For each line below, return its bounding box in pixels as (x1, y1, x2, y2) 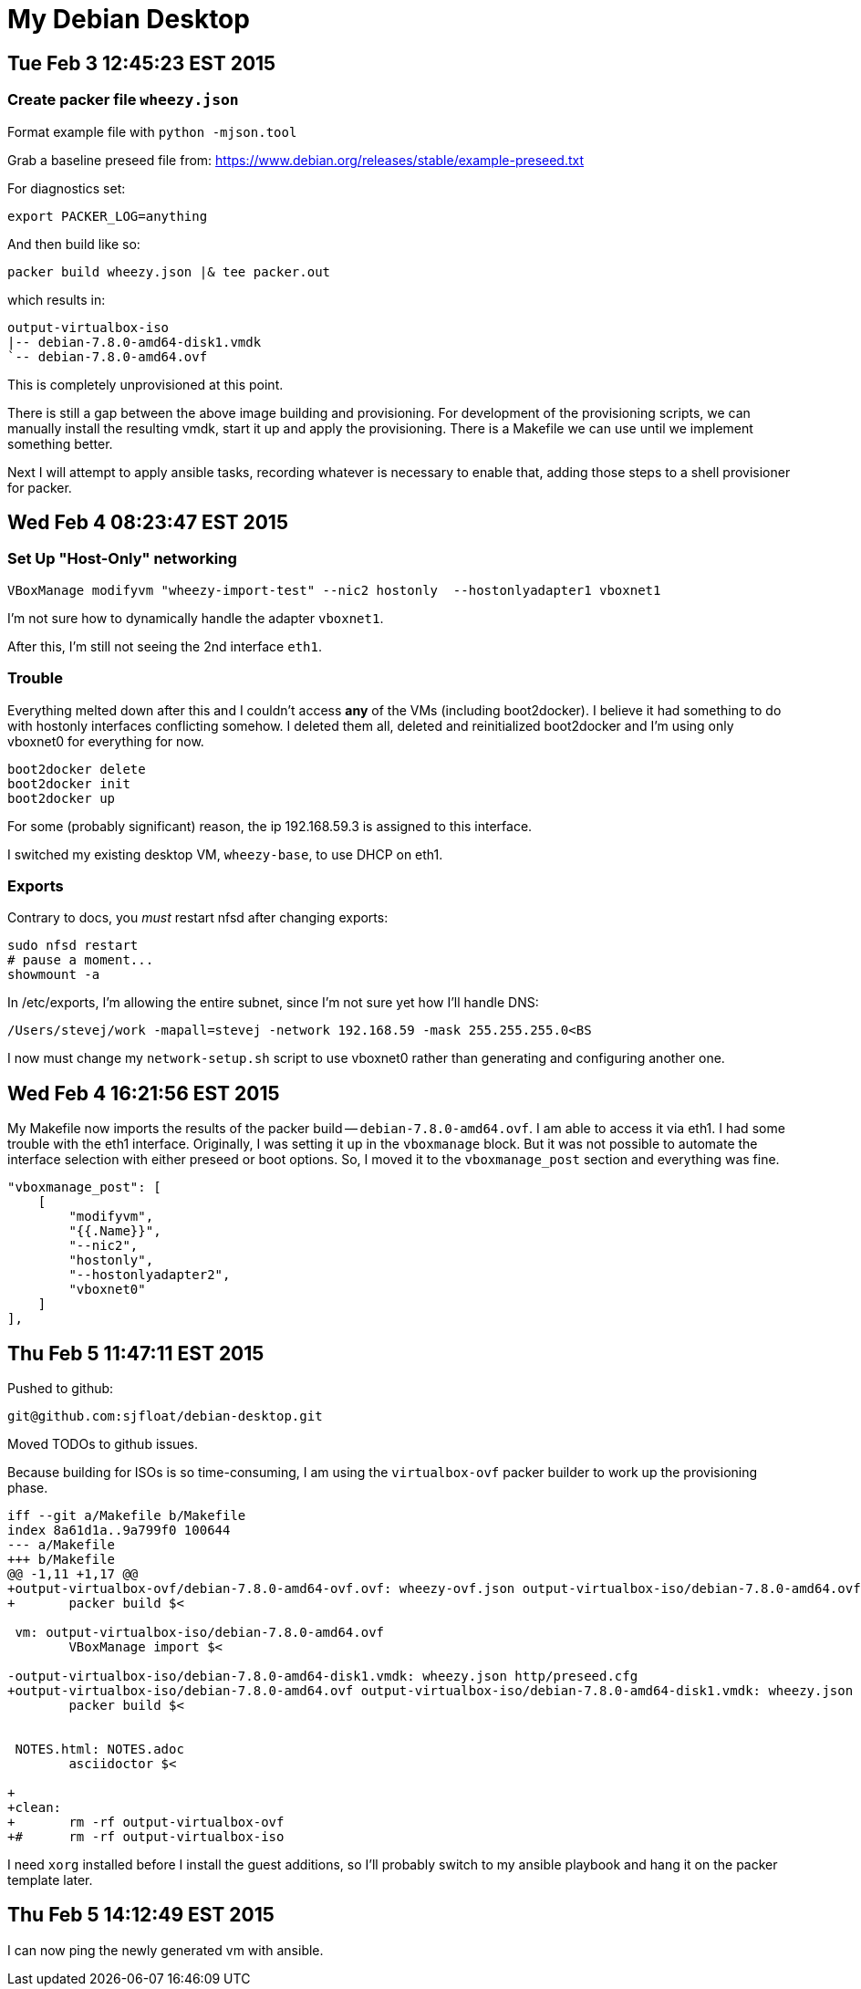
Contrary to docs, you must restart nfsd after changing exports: (7, 910, 389, 926)
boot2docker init (7, 776, 130, 791)
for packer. (7, 479, 72, 495)
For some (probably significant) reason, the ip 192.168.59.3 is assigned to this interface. (7, 817, 533, 834)
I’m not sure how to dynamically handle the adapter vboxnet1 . (7, 609, 384, 626)
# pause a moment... (7, 953, 154, 968)
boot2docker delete (7, 761, 146, 776)
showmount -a (7, 967, 100, 983)
